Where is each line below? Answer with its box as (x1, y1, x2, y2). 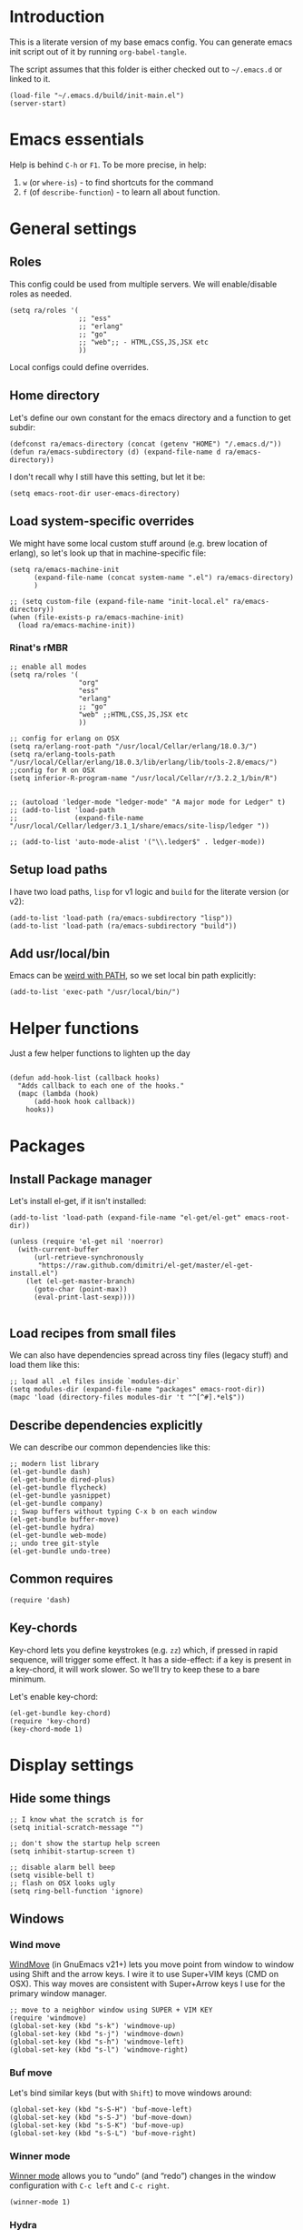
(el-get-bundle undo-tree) (9, 1546, 112, 1556)
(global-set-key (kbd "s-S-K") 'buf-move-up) (9, 2121, 184, 2130)
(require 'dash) (9, 1595, 71, 1604)
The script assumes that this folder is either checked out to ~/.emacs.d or (9, 64, 283, 75)
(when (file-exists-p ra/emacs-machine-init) (9, 612, 184, 622)
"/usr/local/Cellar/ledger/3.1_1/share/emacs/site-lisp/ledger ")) (9, 821, 270, 830)
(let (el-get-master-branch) (25, 1277, 136, 1286)
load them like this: (9, 1360, 80, 1371)
